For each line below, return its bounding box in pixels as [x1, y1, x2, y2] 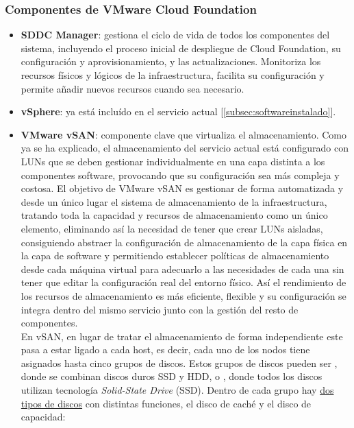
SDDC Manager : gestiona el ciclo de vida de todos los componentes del [21, 27, 330, 42]
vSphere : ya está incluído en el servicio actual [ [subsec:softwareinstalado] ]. [21, 104, 336, 119]
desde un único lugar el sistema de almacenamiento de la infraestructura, [21, 194, 327, 209]
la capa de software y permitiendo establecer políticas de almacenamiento [21, 248, 329, 263]
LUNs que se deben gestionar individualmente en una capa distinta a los [21, 154, 325, 168]
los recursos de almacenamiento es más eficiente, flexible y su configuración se [21, 288, 346, 302]
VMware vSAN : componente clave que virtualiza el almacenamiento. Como [21, 127, 346, 141]
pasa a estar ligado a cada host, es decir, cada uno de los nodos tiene [21, 342, 310, 357]
